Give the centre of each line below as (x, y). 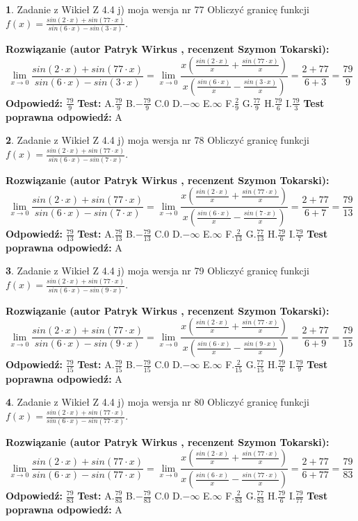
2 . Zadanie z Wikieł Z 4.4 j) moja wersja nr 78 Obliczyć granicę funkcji (157, 140)
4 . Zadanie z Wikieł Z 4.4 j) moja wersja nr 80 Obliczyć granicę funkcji (157, 402)
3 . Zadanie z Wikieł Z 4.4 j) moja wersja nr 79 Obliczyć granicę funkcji (157, 271)
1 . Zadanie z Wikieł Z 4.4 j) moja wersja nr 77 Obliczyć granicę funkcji (157, 9)
